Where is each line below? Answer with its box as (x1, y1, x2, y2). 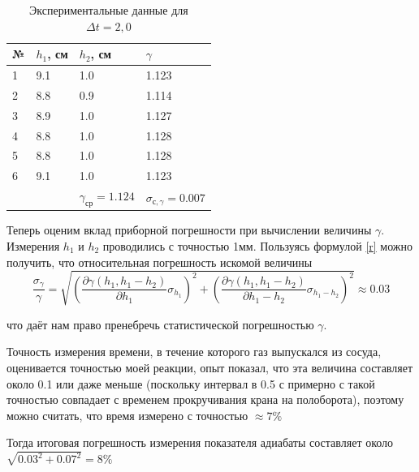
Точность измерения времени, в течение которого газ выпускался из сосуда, (6, 343, 382, 360)
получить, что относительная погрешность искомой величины (6, 253, 313, 270)
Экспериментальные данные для (29, 2, 188, 18)
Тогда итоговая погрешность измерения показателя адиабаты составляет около (6, 434, 394, 451)
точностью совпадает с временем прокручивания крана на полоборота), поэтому (6, 391, 404, 408)
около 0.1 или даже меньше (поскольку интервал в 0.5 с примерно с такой (6, 375, 375, 392)
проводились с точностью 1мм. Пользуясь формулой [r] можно (102, 237, 413, 254)
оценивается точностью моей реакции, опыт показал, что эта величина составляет (6, 358, 413, 375)
